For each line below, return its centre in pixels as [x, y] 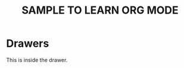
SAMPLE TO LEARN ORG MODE [100, 10]
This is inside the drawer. [37, 60]
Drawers [28, 43]
